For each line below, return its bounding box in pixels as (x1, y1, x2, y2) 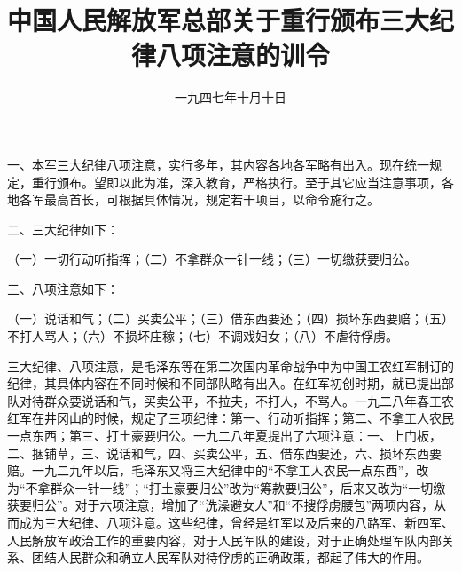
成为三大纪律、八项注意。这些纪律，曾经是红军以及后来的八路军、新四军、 (19, 513, 454, 531)
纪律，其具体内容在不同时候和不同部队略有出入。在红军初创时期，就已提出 (7, 374, 442, 393)
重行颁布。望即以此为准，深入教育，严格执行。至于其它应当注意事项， (31, 172, 442, 191)
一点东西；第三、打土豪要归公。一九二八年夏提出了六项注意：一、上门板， (7, 426, 442, 445)
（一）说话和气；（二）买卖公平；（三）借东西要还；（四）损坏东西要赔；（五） (7, 309, 454, 328)
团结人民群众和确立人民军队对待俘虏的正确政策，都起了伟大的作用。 (31, 548, 429, 567)
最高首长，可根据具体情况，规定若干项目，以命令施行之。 (43, 190, 380, 209)
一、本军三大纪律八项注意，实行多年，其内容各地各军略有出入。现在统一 (7, 155, 429, 173)
